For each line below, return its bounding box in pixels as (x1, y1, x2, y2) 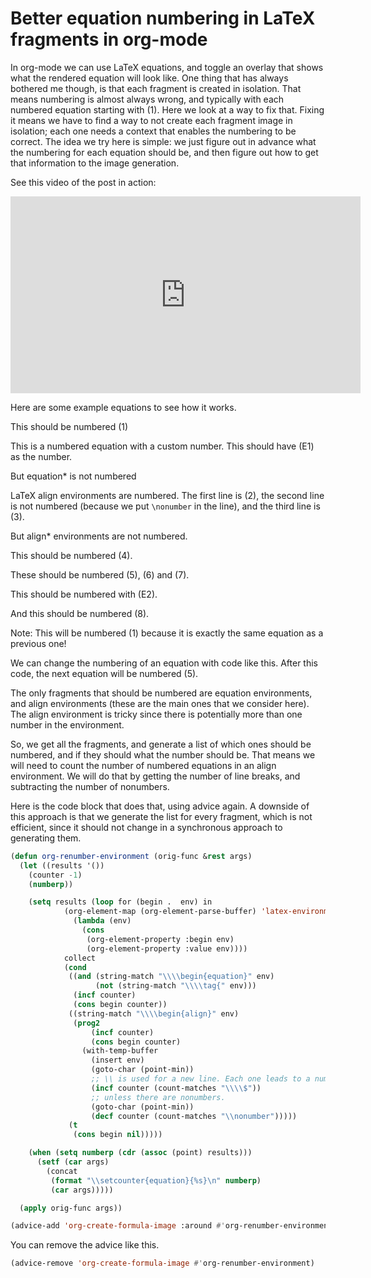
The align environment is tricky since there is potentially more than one (10, 708, 303, 720)
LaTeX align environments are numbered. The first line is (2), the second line (10, 489, 325, 501)
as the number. (10, 450, 73, 462)
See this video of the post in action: (10, 176, 157, 188)
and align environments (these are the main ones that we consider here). (10, 697, 310, 709)
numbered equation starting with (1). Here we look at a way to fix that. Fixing (10, 103, 325, 116)
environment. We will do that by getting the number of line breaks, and (10, 770, 301, 782)
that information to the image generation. (10, 157, 180, 169)
